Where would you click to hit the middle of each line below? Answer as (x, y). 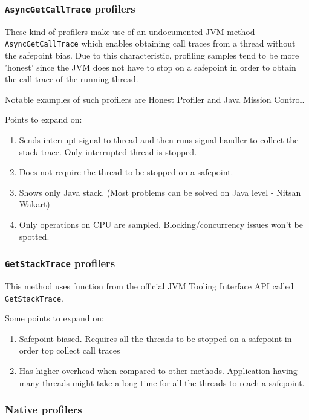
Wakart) (34, 204)
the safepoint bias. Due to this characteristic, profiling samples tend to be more (152, 55)
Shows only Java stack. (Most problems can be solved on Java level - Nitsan (160, 192)
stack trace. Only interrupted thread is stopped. (108, 151)
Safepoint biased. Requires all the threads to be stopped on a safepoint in (155, 338)
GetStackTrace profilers (60, 263)
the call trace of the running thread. (72, 79)
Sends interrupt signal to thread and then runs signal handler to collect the (159, 140)
